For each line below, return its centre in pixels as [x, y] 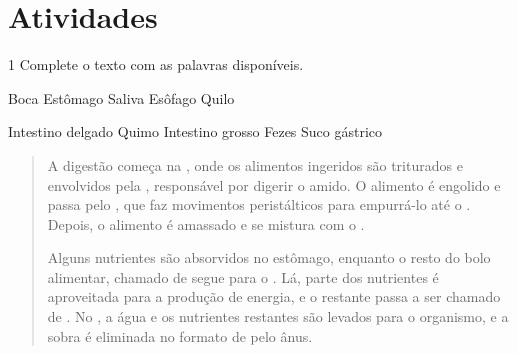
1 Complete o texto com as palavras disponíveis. [156, 64]
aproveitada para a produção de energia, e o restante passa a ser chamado [274, 296]
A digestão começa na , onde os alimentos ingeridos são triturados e [255, 164]
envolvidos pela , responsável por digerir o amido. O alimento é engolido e [274, 184]
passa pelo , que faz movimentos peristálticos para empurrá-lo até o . [259, 204]
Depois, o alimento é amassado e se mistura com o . [206, 223]
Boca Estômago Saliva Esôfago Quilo [121, 97]
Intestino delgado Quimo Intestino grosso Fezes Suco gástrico [195, 131]
